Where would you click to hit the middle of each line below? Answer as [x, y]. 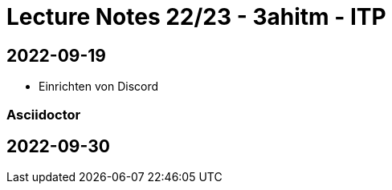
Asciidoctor [44, 114]
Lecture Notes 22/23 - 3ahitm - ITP [196, 17]
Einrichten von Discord [99, 87]
